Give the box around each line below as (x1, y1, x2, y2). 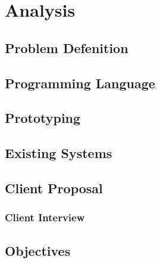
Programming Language (5, 73, 155, 92)
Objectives (5, 241, 71, 259)
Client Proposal (5, 178, 103, 197)
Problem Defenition (5, 38, 128, 57)
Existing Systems (5, 144, 112, 162)
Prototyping (5, 109, 81, 127)
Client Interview (5, 210, 85, 225)
